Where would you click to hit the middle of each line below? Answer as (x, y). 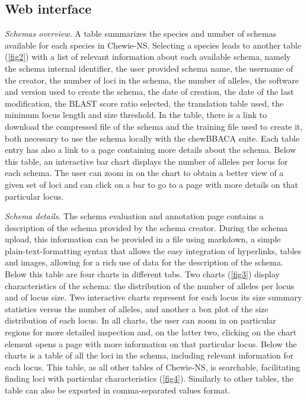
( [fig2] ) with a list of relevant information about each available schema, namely (148, 57)
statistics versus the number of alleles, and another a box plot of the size (137, 308)
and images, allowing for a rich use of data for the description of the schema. (144, 262)
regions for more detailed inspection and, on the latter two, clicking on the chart (151, 332)
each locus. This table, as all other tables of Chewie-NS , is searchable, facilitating (153, 367)
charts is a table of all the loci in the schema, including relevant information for (149, 355)
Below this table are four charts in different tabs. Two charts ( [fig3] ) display (142, 274)
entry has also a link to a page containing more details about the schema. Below (151, 150)
